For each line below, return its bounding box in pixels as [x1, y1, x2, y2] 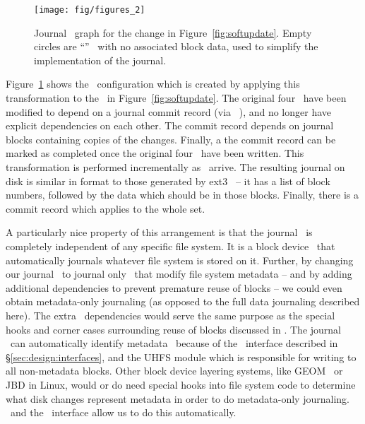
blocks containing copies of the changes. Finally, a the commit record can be [6, 131, 336, 146]
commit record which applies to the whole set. [6, 201, 205, 216]
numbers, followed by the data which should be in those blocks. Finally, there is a [6, 187, 359, 202]
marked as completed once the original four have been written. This [6, 146, 304, 160]
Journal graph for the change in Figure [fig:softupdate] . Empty [34, 25, 312, 40]
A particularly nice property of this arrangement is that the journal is [6, 225, 313, 240]
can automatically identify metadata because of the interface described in [10, 336, 338, 351]
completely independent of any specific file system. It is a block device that [6, 238, 335, 253]
